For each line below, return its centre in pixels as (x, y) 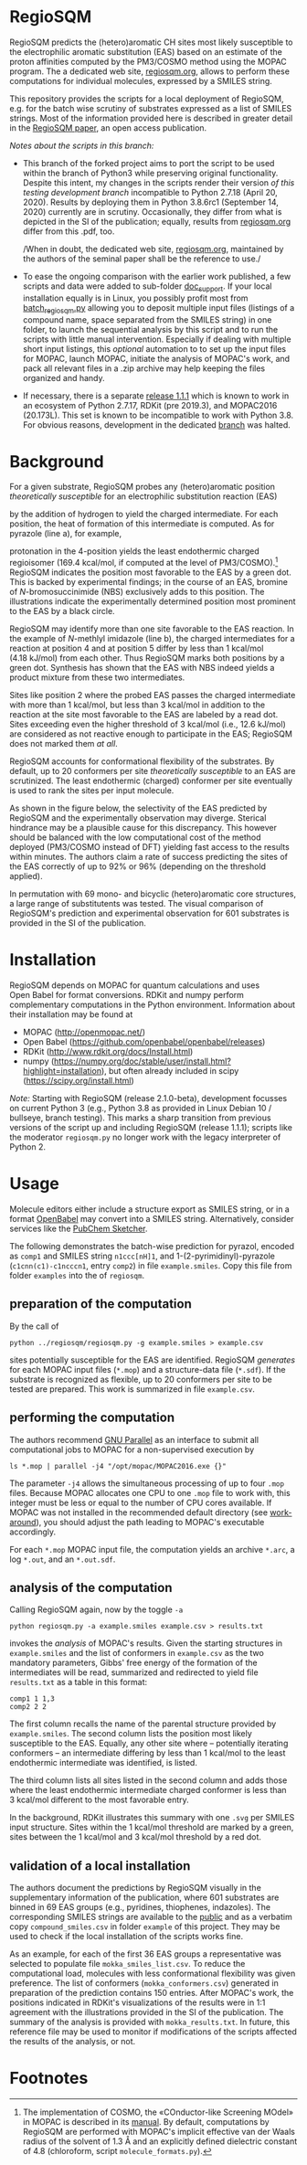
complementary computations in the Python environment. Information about (152, 1005)
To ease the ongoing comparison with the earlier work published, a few (157, 276)
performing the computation (92, 1418)
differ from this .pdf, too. (69, 231)
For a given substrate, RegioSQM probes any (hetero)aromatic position (143, 487)
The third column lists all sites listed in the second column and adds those (148, 1780)
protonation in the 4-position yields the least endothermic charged (135, 551)
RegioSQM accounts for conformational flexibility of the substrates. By (142, 761)
